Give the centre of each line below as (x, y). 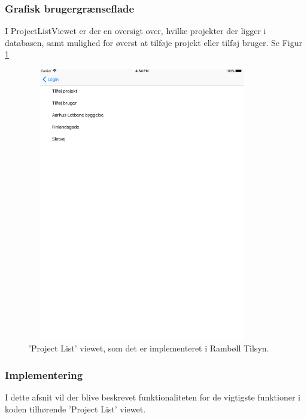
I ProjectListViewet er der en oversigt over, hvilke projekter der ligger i (136, 31)
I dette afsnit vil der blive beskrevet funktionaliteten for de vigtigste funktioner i (153, 397)
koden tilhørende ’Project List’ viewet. (75, 409)
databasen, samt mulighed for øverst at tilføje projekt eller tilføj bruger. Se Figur (153, 42)
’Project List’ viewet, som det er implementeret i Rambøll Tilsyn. (149, 348)
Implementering (44, 374)
